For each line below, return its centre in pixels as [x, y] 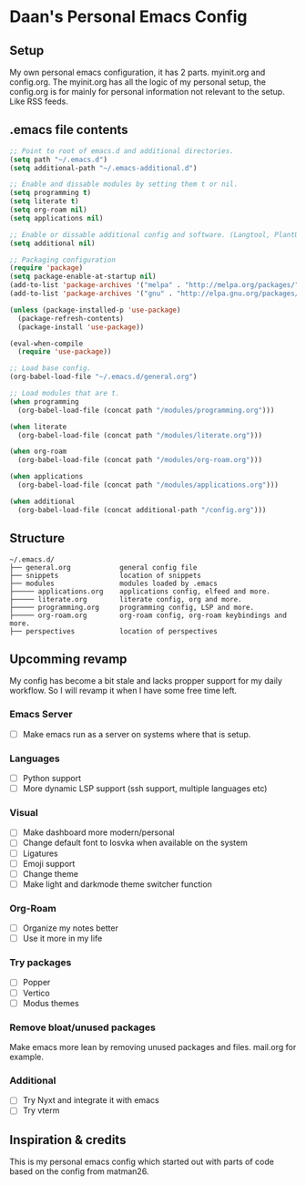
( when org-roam [38, 452]
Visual [24, 813]
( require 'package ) [46, 268]
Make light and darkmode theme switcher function [117, 884]
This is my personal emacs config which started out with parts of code [142, 1162]
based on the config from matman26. [79, 1171]
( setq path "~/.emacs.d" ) [58, 160]
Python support [52, 778]
